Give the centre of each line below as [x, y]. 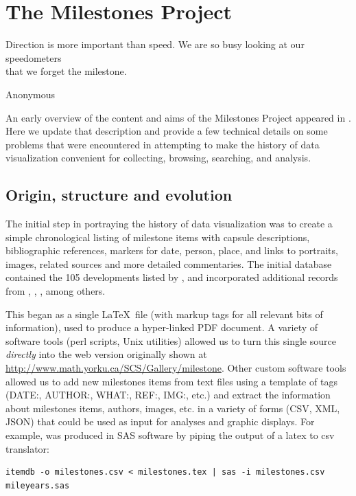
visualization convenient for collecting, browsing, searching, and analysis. [158, 158]
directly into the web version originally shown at [106, 354]
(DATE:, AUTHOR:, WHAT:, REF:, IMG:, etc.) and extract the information [168, 395]
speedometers [34, 57]
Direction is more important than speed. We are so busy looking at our [155, 44]
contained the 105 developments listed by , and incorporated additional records [172, 277]
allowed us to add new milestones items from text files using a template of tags [171, 381]
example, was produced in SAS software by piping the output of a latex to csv [170, 435]
